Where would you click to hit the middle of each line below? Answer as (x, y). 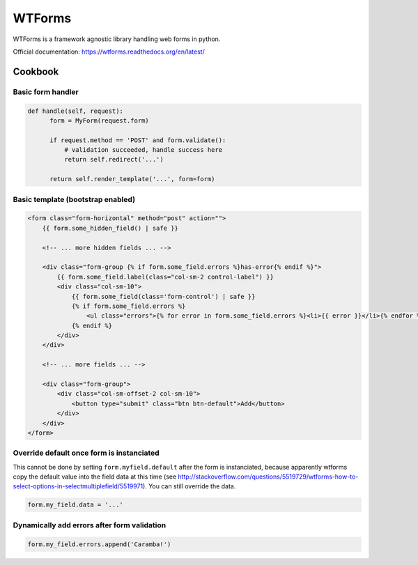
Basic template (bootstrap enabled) (74, 199)
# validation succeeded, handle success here (143, 150)
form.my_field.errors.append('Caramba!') (99, 544)
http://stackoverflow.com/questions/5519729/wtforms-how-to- (268, 477)
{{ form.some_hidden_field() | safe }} (110, 228)
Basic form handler (46, 92)
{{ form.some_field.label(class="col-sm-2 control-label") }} (165, 277)
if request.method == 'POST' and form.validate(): (138, 140)
